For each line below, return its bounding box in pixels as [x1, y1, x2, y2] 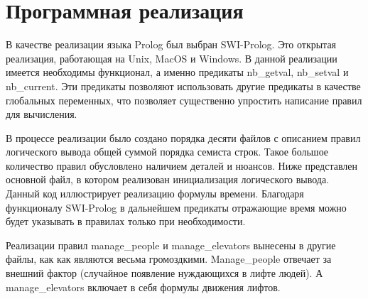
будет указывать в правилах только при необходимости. [6, 214, 246, 229]
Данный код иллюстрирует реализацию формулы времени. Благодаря [6, 186, 304, 201]
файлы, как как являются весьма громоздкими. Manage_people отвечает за [6, 251, 332, 266]
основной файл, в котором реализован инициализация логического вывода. [6, 172, 330, 187]
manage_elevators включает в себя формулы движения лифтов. [6, 279, 281, 294]
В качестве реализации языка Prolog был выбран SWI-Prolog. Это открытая [6, 37, 337, 52]
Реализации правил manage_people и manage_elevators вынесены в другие [6, 237, 336, 252]
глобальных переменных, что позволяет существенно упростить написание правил [6, 92, 362, 107]
